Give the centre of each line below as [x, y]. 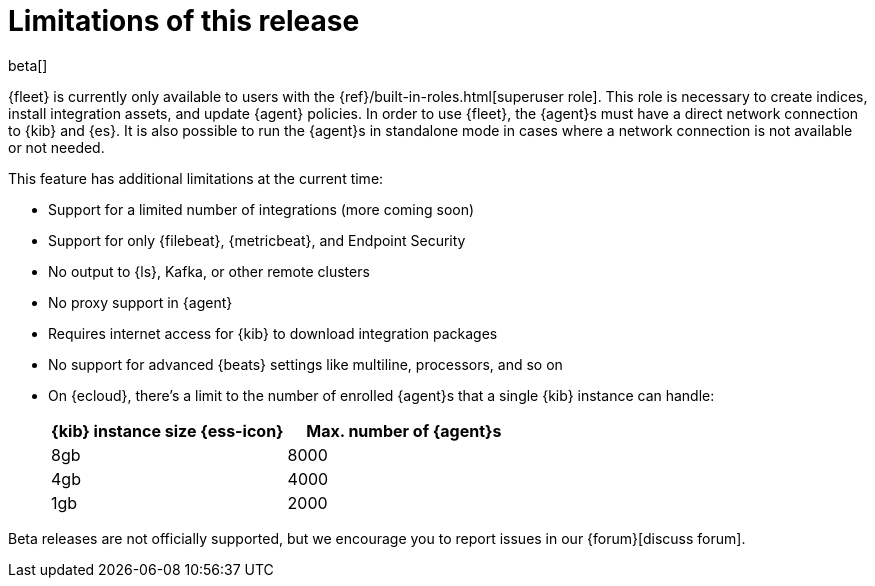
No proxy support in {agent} [140, 302]
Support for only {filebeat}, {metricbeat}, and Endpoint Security [257, 240]
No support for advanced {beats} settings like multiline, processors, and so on [305, 364]
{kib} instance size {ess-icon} [167, 430]
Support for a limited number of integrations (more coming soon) [261, 209]
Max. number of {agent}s [404, 430]
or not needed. [56, 147]
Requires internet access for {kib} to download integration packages [273, 333]
